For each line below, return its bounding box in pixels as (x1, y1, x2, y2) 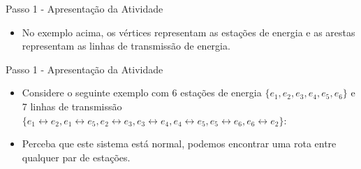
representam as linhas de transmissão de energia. (22, 38, 230, 53)
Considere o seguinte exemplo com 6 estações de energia (22, 85, 262, 100)
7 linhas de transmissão (22, 98, 122, 113)
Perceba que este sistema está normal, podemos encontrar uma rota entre (22, 136, 337, 151)
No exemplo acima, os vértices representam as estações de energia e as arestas (22, 24, 355, 39)
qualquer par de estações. (22, 149, 131, 164)
